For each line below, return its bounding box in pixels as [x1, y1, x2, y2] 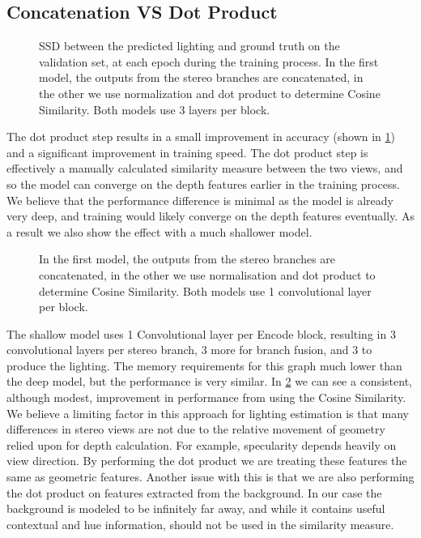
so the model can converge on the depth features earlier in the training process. [6, 175, 400, 192]
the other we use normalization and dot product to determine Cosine [39, 84, 381, 101]
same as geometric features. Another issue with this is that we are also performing [6, 468, 415, 485]
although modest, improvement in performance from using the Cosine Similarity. [6, 389, 406, 406]
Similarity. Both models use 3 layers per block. [39, 100, 270, 117]
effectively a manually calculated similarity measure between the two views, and [6, 160, 403, 177]
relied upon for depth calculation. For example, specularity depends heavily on [6, 436, 397, 453]
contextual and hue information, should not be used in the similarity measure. [6, 515, 394, 532]
